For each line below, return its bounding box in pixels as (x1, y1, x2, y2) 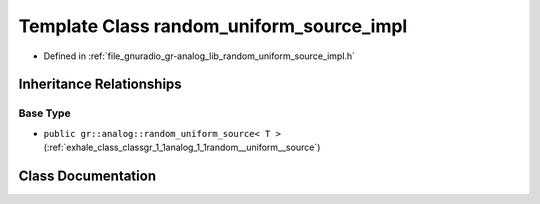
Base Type (18, 106, 71, 120)
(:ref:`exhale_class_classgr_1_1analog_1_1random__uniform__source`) (43, 141, 321, 154)
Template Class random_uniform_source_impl (18, 15, 408, 37)
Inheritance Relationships (18, 76, 182, 93)
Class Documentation (18, 167, 157, 184)
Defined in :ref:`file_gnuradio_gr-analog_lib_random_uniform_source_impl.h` (43, 50, 355, 62)
